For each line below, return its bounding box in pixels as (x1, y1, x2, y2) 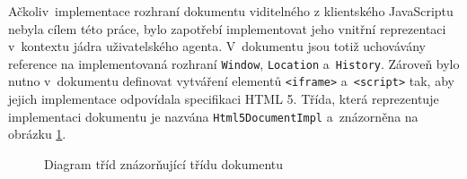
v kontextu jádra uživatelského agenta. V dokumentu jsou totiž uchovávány (8, 37, 426, 55)
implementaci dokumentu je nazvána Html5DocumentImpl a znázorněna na (8, 107, 419, 125)
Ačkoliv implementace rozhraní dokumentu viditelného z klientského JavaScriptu (8, 2, 454, 20)
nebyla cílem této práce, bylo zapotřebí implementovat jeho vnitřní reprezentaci (8, 19, 446, 38)
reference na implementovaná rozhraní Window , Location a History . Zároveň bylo (8, 54, 460, 72)
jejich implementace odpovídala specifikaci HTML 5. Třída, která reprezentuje (8, 89, 439, 108)
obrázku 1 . (8, 124, 66, 143)
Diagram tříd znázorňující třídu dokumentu (44, 154, 284, 173)
